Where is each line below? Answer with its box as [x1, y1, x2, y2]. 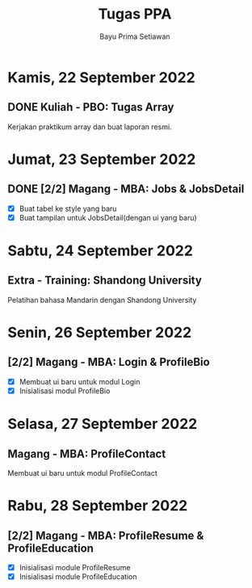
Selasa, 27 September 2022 [7, 415, 198, 433]
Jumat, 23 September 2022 [7, 150, 196, 168]
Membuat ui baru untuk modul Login [19, 376, 141, 386]
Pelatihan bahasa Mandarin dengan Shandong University [7, 295, 197, 304]
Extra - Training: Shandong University [7, 274, 203, 288]
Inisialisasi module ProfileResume [19, 563, 131, 572]
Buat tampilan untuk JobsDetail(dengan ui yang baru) [19, 212, 197, 222]
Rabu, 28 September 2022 [7, 497, 188, 515]
